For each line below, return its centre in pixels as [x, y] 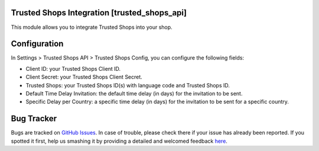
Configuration [37, 44]
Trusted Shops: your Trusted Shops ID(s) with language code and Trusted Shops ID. [128, 85]
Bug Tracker [34, 119]
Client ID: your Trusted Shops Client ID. [73, 68]
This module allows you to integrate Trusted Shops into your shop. [92, 27]
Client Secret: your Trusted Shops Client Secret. [84, 77]
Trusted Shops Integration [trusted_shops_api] [99, 13]
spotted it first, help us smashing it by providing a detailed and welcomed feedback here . [119, 141]
